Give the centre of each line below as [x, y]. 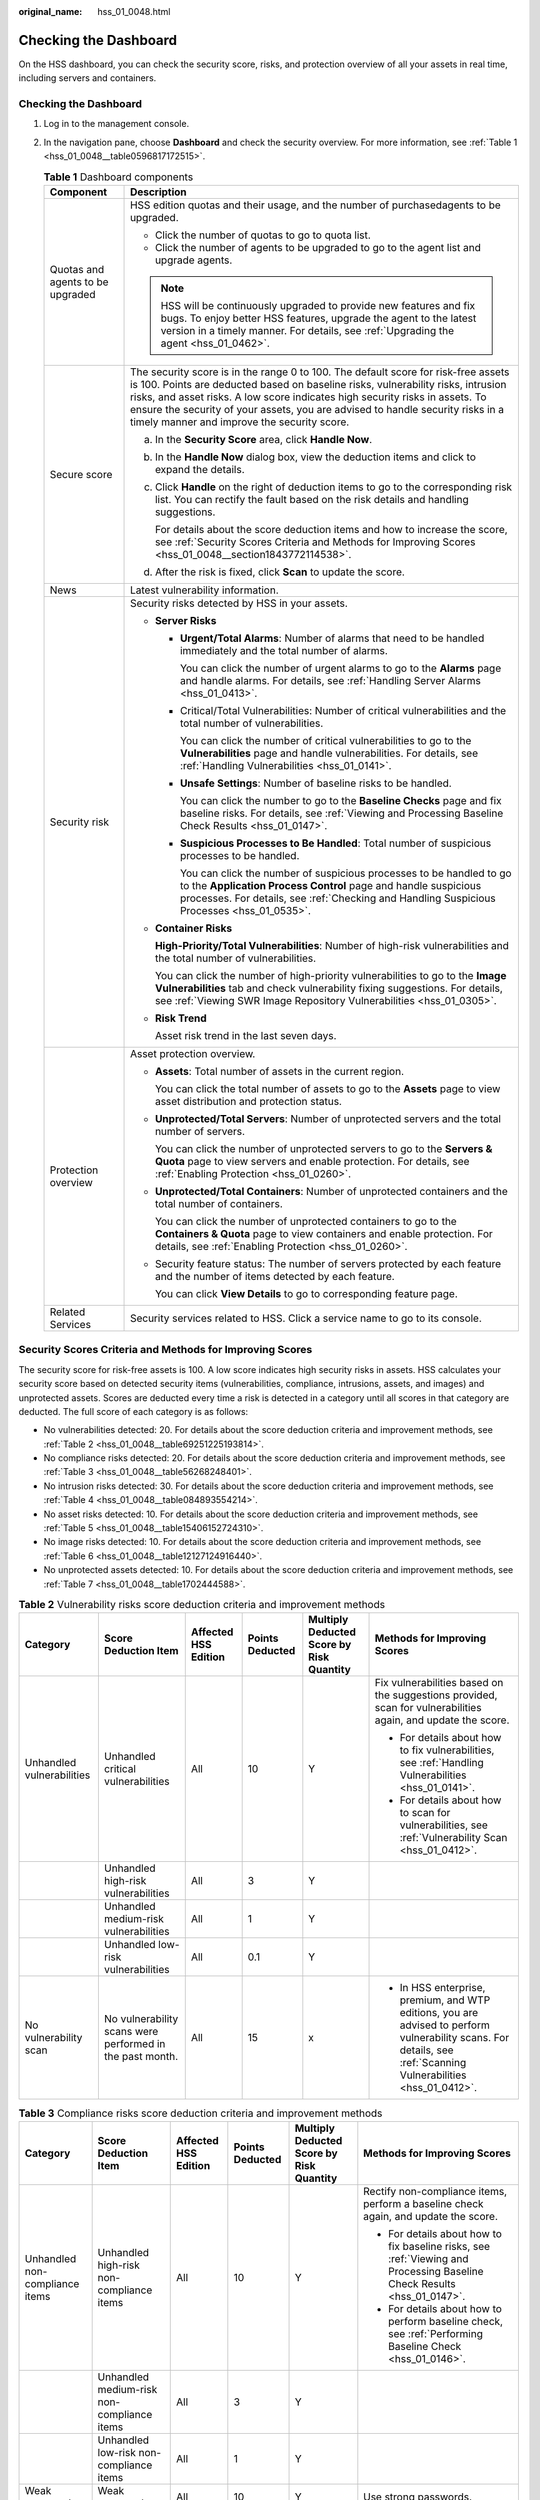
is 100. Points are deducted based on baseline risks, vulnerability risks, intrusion [318, 384]
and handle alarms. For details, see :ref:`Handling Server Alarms [331, 680]
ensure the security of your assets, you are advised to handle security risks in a [317, 409]
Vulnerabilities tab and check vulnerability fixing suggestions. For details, [329, 988]
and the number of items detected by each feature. [275, 1276]
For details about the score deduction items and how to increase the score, [332, 529]
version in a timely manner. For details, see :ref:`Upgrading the [307, 330]
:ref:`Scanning [433, 2063]
